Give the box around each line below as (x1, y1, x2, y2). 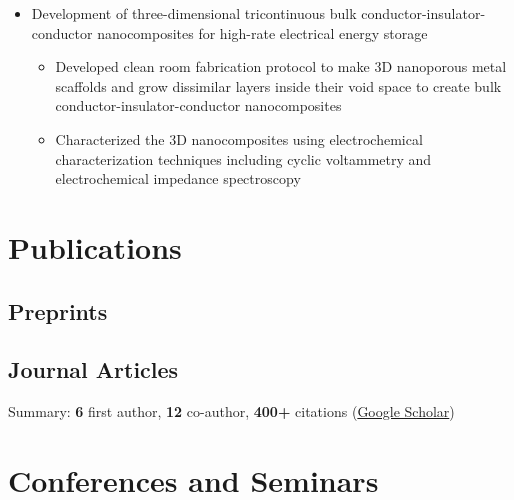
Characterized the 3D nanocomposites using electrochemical (55, 128, 423, 149)
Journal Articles (8, 354, 179, 385)
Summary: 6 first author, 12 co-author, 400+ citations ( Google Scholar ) (8, 401, 455, 422)
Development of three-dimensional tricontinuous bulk (31, 3, 357, 23)
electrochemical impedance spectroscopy (55, 168, 301, 189)
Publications (8, 226, 182, 267)
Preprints (8, 295, 108, 326)
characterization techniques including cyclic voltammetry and (55, 148, 432, 169)
